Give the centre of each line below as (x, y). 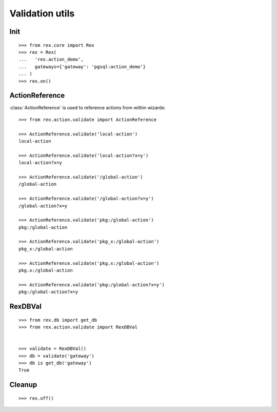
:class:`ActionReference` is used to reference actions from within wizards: (87, 108)
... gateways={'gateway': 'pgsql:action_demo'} (82, 66)
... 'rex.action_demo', (51, 60)
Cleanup (23, 385)
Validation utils (42, 13)
